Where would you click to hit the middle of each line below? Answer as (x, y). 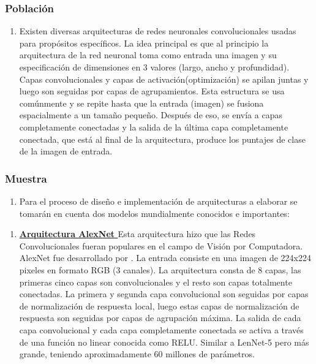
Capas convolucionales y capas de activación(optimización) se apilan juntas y (164, 79)
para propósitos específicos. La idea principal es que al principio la (144, 43)
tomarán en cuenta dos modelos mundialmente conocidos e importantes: (154, 213)
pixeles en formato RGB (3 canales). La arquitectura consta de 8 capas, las (160, 269)
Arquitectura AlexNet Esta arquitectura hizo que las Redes (137, 234)
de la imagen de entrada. (66, 151)
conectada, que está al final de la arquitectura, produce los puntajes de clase (162, 139)
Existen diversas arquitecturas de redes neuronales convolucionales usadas (158, 31)
